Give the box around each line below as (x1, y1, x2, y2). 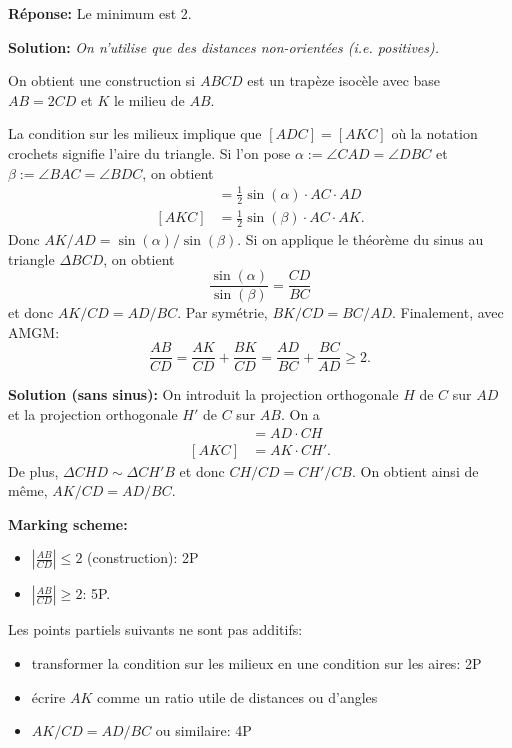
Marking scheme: (8, 513, 128, 534)
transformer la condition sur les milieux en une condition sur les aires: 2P (31, 653, 482, 674)
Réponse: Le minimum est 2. (8, 3, 192, 23)
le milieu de (113, 89, 185, 110)
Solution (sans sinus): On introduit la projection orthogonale (8, 384, 399, 405)
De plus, (8, 460, 59, 481)
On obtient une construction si (8, 70, 196, 91)
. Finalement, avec (391, 302, 504, 323)
